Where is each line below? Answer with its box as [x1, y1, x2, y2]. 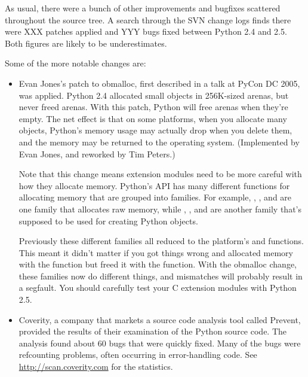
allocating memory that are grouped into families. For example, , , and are [19, 191, 292, 203]
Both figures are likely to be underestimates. [5, 37, 167, 49]
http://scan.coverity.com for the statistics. [19, 360, 173, 373]
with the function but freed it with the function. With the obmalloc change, [19, 258, 297, 270]
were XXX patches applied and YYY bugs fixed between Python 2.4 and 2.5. [5, 25, 287, 38]
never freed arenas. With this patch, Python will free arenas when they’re [19, 101, 288, 113]
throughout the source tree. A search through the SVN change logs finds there [5, 13, 291, 26]
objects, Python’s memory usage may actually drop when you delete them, [19, 124, 292, 136]
